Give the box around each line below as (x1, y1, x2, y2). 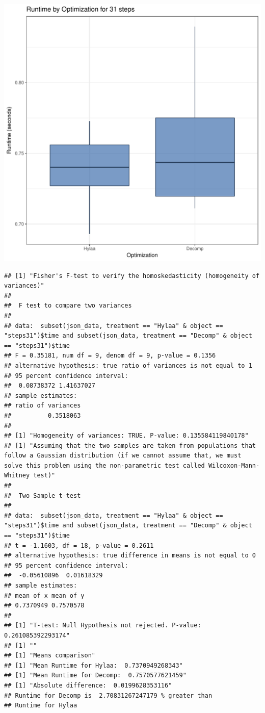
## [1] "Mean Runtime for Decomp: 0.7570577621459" (4, 672, 187, 679)
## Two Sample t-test (4, 492, 81, 499)
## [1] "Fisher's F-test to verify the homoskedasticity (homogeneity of (4, 272, 260, 279)
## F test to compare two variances (4, 302, 132, 310)
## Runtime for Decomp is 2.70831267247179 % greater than (4, 692, 213, 699)
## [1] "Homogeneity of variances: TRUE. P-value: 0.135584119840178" (4, 432, 249, 440)
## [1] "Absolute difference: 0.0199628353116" (4, 681, 172, 689)
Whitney (4, 472, 30, 479)
